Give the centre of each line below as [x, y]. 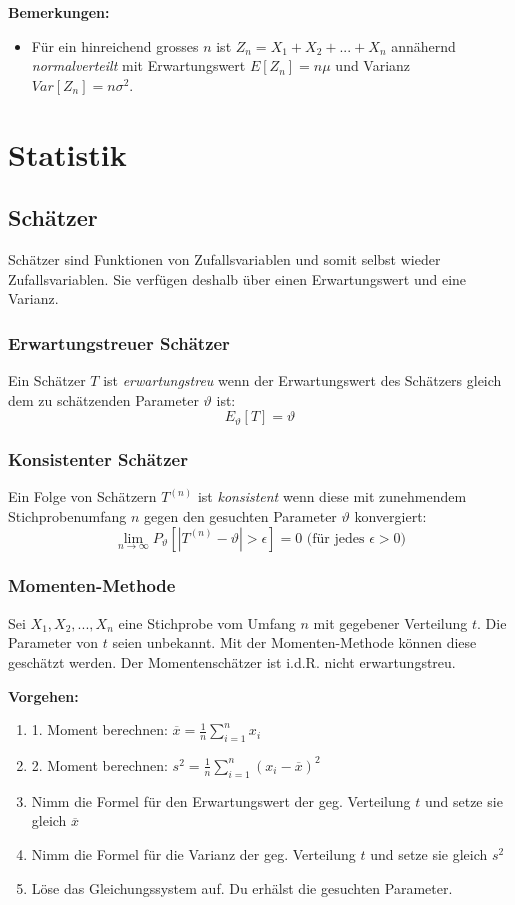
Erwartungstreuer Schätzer [119, 342]
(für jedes [335, 538]
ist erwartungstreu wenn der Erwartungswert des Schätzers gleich [302, 379]
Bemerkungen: [59, 12]
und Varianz [373, 65]
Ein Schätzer [47, 379]
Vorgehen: [43, 695]
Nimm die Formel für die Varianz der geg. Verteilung [193, 853]
